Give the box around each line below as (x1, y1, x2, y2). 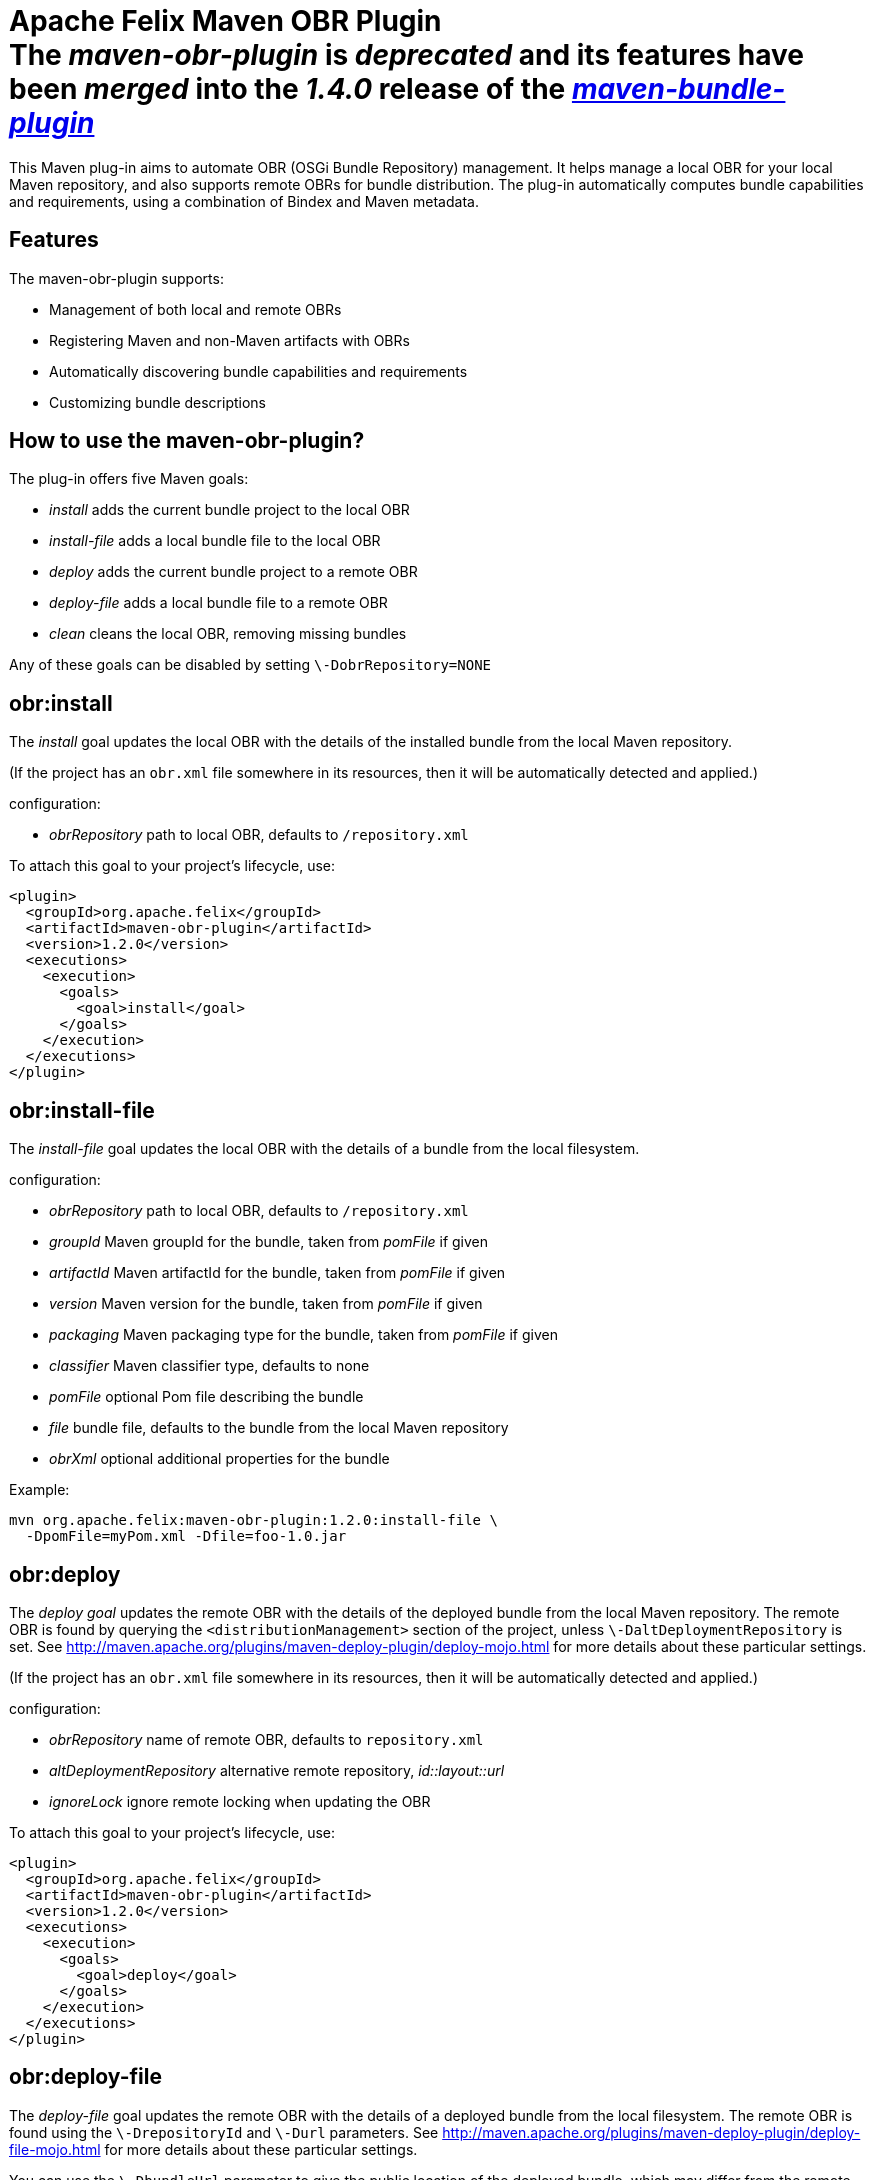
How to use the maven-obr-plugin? (9, 428, 365, 454)
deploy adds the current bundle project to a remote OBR (49, 563, 418, 581)
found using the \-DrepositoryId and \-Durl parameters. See (9, 2123, 439, 2141)
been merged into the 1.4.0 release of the (9, 72, 566, 106)
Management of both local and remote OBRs (49, 300, 342, 318)
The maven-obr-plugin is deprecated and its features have (9, 38, 805, 72)
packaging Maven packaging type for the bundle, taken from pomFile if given (49, 1326, 558, 1344)
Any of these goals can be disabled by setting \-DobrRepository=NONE (9, 656, 491, 674)
